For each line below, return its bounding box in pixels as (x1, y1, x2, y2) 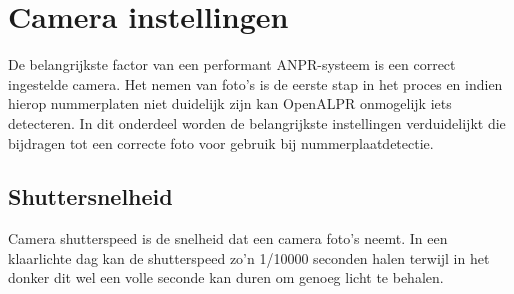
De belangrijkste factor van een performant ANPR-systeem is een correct (8, 54, 456, 75)
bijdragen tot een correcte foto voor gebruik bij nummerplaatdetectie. (8, 132, 434, 153)
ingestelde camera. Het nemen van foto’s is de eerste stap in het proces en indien (8, 73, 503, 94)
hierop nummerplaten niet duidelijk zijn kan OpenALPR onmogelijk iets (8, 93, 452, 114)
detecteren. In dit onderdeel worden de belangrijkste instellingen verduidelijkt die (8, 112, 506, 133)
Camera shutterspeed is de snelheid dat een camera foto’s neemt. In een (8, 228, 448, 249)
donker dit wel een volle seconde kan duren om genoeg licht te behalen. (8, 267, 444, 288)
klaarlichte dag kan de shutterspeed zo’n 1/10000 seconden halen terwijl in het (8, 247, 490, 268)
